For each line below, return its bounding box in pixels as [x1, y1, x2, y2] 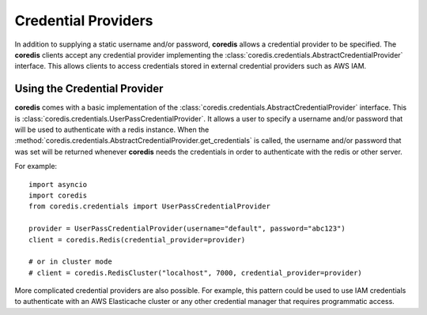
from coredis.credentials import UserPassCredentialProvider [28, 202, 270, 211]
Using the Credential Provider [14, 82, 164, 96]
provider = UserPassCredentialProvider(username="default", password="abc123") [28, 224, 346, 233]
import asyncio [28, 180, 88, 189]
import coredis [28, 190, 88, 200]
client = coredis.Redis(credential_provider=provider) [28, 235, 246, 244]
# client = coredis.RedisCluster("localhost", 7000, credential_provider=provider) [28, 268, 363, 277]
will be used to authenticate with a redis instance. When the [14, 125, 210, 134]
